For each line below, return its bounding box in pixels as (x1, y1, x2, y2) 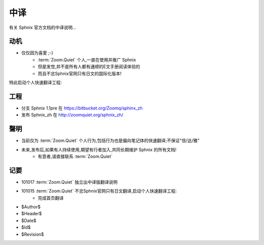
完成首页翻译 (38, 195, 64, 200)
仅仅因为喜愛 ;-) (21, 50, 53, 56)
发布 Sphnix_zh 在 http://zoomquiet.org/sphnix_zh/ (21, 112, 124, 118)
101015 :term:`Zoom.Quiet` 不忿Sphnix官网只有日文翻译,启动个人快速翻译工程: (21, 188, 177, 194)
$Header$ (21, 211, 42, 217)
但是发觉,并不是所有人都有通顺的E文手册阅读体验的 (38, 64, 140, 69)
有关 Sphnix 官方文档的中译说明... (9, 24, 77, 30)
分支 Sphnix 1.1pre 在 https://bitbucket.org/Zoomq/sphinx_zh (21, 105, 143, 111)
